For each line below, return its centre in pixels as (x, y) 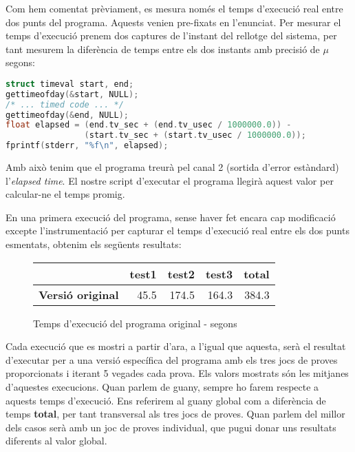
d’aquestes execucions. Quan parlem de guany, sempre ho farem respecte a (162, 387)
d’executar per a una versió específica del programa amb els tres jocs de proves (172, 359)
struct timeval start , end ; (70, 84)
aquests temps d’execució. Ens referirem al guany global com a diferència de (166, 400)
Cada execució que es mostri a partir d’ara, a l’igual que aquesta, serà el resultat (176, 346)
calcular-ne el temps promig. (65, 194)
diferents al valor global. (56, 441)
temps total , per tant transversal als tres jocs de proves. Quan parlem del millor (175, 414)
